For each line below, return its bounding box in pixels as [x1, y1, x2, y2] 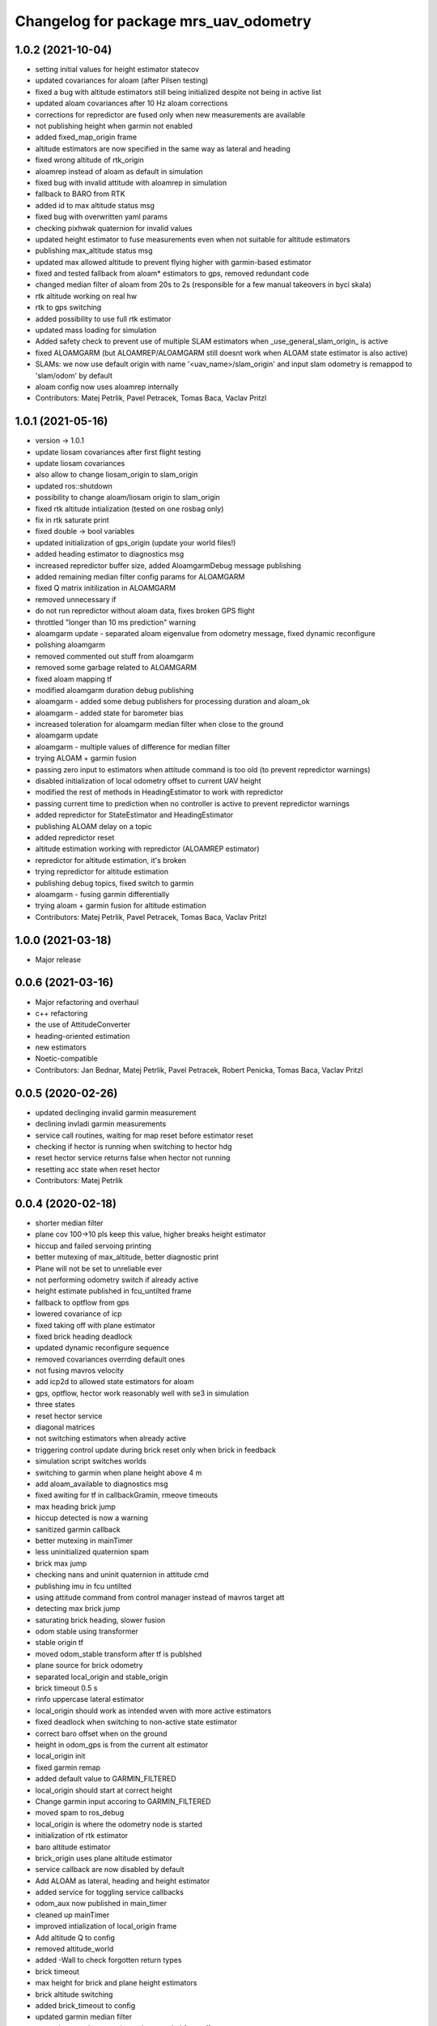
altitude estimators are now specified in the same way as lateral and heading [35, 143, 291, 153]
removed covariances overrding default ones [35, 1354, 185, 1364]
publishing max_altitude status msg [35, 246, 153, 255]
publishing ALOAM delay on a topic [35, 821, 153, 831]
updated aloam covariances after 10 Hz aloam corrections [35, 98, 228, 109]
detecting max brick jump [35, 1604, 121, 1614]
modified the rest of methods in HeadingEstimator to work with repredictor [35, 787, 284, 797]
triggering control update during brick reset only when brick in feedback [35, 1445, 277, 1455]
